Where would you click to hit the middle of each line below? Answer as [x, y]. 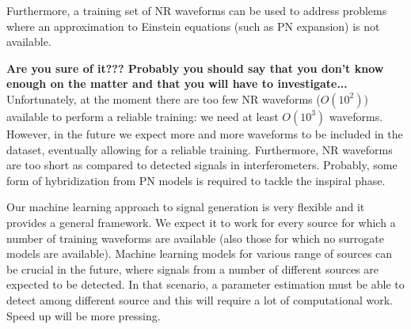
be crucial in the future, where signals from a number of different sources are [192, 268]
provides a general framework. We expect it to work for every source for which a [201, 222]
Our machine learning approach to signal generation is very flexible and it [186, 207]
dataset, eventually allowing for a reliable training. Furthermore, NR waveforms [200, 149]
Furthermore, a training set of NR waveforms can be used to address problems [197, 10]
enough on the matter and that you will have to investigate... [177, 83]
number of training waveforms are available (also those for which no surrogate [195, 238]
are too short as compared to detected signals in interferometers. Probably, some [202, 165]
